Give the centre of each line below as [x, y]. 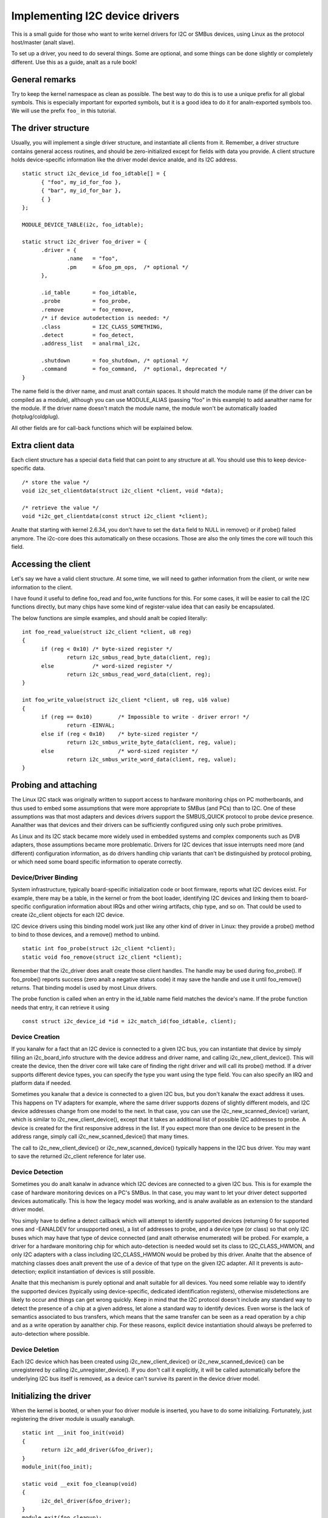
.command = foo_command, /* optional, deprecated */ [134, 369]
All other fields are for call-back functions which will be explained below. [102, 427]
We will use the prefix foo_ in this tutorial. [64, 111]
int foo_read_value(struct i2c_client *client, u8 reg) [107, 632]
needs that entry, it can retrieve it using [60, 1007]
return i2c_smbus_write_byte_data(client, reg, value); [152, 743]
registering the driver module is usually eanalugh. [73, 1419]
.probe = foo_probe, [86, 301]
